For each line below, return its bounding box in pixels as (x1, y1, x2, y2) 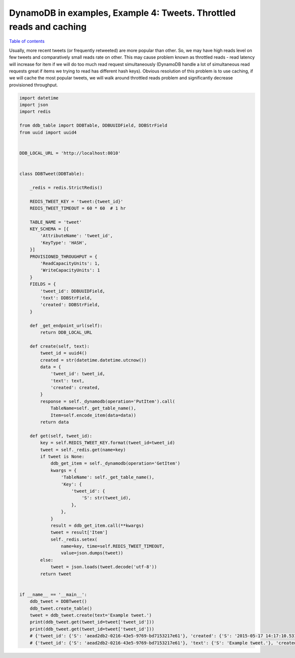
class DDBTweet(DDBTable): (19, 171, 85, 176)
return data (40, 419, 69, 425)
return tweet (40, 571, 72, 577)
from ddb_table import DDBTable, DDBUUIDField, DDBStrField (19, 123, 168, 128)
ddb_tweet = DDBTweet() (29, 599, 87, 604)
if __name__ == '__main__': (19, 591, 87, 597)
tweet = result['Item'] (50, 530, 108, 535)
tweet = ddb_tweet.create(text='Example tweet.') (29, 612, 152, 618)
